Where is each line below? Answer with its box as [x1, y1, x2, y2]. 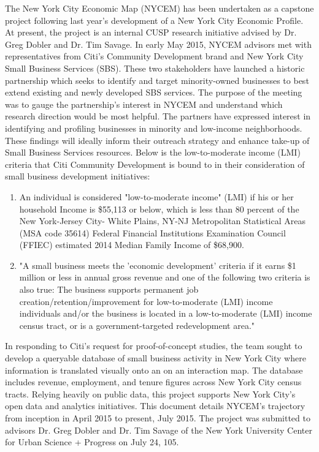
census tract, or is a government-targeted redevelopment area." [19, 318, 255, 331]
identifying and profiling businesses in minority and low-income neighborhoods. [5, 121, 302, 134]
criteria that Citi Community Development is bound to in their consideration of [5, 157, 305, 170]
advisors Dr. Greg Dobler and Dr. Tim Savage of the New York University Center [5, 423, 312, 436]
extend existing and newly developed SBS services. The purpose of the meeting [5, 86, 302, 99]
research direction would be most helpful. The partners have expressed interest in [5, 110, 311, 122]
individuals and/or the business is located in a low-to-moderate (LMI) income [19, 307, 312, 320]
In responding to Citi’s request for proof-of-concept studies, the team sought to [5, 339, 302, 352]
